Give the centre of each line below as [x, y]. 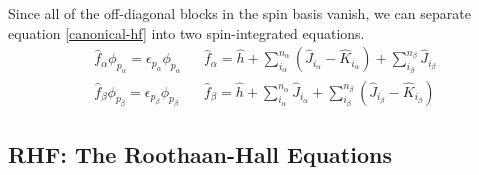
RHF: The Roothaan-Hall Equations [200, 153]
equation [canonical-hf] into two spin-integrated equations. [186, 32]
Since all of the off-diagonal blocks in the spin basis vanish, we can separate [239, 13]
